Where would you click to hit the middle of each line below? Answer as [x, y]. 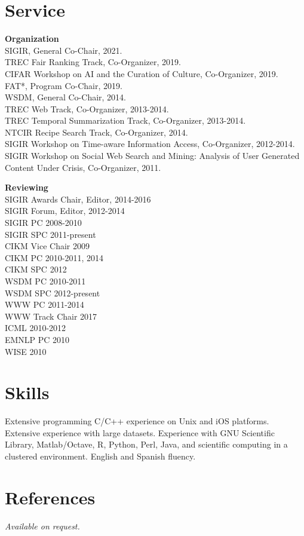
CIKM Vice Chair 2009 [47, 246]
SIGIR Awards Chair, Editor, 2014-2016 [78, 199]
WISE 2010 [26, 351]
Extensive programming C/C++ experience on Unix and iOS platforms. [137, 421]
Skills [27, 392]
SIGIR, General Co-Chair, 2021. [64, 50]
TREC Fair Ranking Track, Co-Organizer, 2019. [93, 62]
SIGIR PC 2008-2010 [43, 223]
